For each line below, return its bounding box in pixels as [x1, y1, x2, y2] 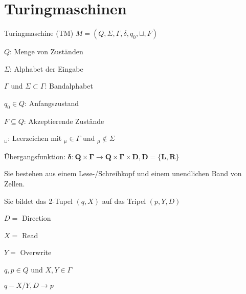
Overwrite [20, 247, 52, 258]
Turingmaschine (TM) [4, 28, 74, 38]
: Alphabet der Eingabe [9, 63, 83, 74]
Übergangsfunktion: [4, 151, 65, 161]
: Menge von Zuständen [10, 46, 83, 57]
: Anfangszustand [25, 97, 79, 108]
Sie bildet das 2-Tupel [4, 195, 73, 206]
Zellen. [4, 178, 25, 188]
